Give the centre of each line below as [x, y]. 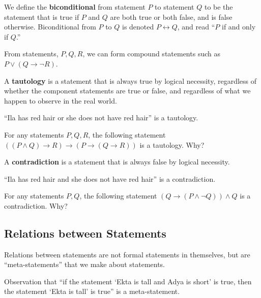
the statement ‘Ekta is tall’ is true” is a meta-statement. [92, 291]
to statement [175, 7]
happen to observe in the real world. [61, 100]
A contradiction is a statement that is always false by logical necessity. [117, 162]
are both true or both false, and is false [171, 16]
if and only [239, 27]
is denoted [138, 27]
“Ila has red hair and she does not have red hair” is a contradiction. [110, 178]
